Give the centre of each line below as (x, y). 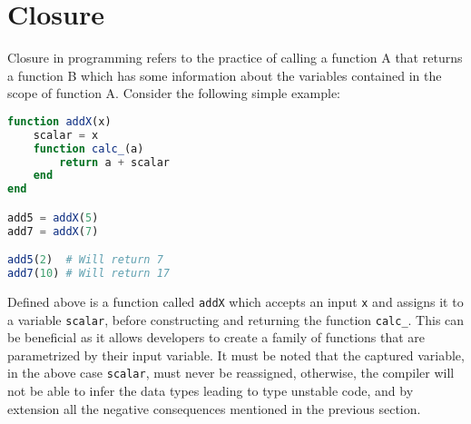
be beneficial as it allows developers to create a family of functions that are (216, 337)
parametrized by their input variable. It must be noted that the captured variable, (236, 355)
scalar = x (66, 135)
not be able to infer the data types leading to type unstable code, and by (211, 391)
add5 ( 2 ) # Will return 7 (85, 260)
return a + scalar (115, 162)
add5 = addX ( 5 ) (53, 217)
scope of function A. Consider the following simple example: (174, 93)
